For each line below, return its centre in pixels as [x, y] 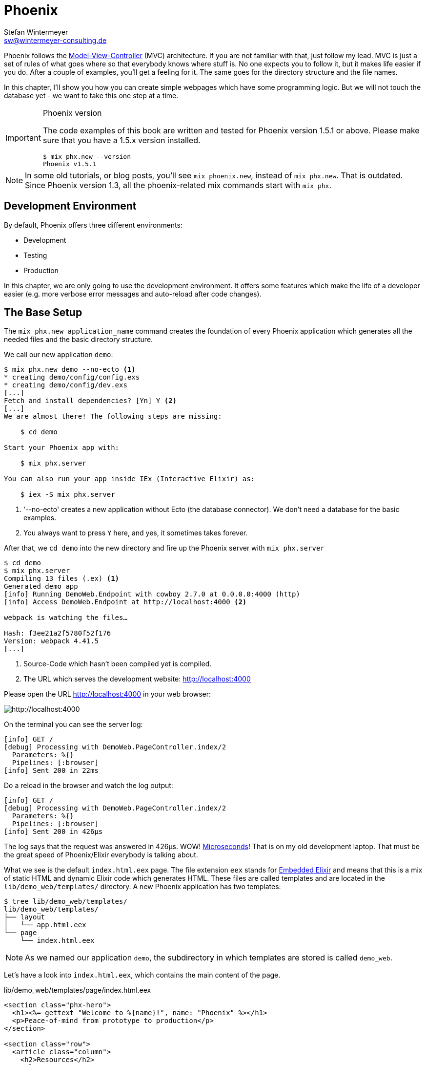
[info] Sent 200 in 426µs [53, 832]
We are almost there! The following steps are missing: [113, 416]
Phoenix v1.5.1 [70, 164]
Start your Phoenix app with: [62, 448]
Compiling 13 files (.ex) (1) [62, 579]
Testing [35, 255]
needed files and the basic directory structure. [79, 340]
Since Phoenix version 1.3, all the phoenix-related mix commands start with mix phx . [178, 185]
